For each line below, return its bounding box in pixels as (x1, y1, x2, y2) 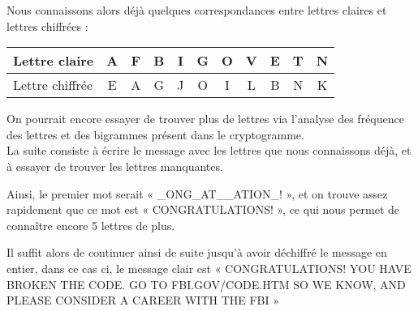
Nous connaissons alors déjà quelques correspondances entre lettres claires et (6, 2, 387, 18)
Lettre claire (13, 51, 94, 70)
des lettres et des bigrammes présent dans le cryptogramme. (6, 126, 304, 143)
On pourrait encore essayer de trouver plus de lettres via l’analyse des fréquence (6, 110, 404, 127)
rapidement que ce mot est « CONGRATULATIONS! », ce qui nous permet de (6, 201, 400, 218)
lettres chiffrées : (6, 17, 88, 34)
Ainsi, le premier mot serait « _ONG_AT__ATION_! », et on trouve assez (6, 185, 388, 202)
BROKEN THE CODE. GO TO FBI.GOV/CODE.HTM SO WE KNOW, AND (6, 275, 406, 292)
